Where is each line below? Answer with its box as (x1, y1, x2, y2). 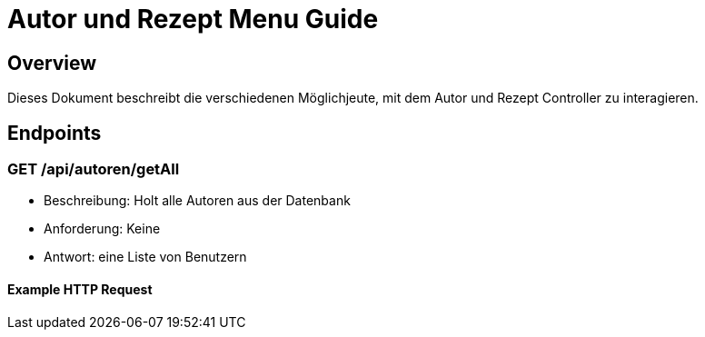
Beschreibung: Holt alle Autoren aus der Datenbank (44, 193, 351, 209)
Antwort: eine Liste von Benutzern (44, 249, 247, 265)
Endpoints (7, 121, 102, 144)
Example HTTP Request (7, 282, 153, 297)
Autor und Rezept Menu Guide (7, 4, 379, 35)
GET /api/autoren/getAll (7, 160, 180, 179)
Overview (7, 51, 97, 74)
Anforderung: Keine (44, 221, 161, 237)
